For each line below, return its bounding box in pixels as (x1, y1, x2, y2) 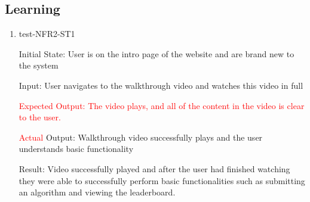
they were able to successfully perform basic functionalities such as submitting (19, 174, 305, 187)
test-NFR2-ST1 (19, 27, 75, 40)
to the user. (19, 111, 61, 123)
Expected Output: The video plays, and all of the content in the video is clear (19, 99, 305, 111)
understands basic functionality (19, 142, 134, 155)
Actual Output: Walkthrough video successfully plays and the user (19, 130, 263, 143)
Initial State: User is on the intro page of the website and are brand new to (19, 47, 294, 60)
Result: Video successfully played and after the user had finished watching (19, 162, 290, 175)
